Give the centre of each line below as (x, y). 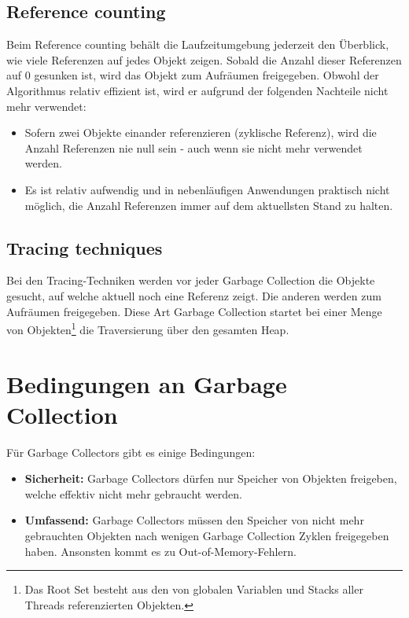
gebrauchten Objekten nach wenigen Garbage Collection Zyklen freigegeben (207, 536)
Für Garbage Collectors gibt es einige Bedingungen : (131, 452)
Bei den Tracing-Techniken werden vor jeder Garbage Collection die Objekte (191, 280)
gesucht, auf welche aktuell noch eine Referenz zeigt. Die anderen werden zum (194, 295)
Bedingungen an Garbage (147, 383)
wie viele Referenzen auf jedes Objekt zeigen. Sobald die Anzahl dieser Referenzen (204, 59)
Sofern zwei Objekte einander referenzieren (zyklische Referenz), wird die (201, 132)
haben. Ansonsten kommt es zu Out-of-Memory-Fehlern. (160, 551)
